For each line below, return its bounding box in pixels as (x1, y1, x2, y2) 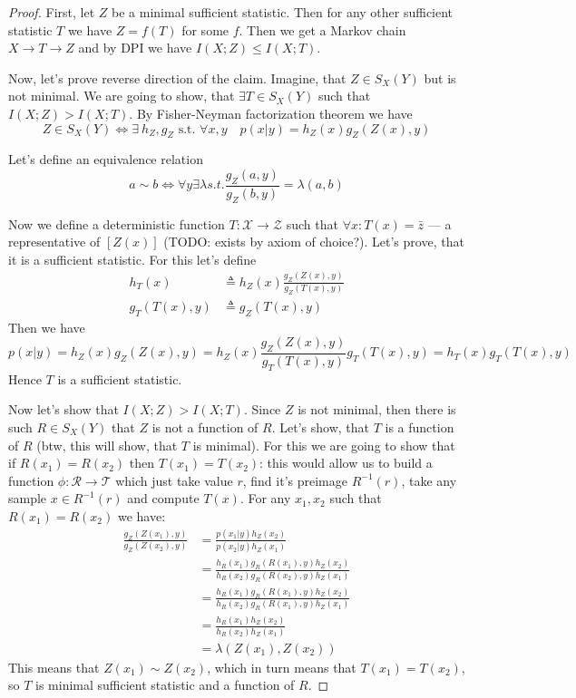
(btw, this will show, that (36, 435, 178, 454)
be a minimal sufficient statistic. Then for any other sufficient (112, 3, 454, 21)
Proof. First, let (8, 3, 95, 21)
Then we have (8, 317, 85, 336)
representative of (8, 232, 101, 251)
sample (8, 489, 47, 508)
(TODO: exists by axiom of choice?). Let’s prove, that (163, 232, 464, 251)
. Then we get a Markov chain (239, 20, 406, 39)
